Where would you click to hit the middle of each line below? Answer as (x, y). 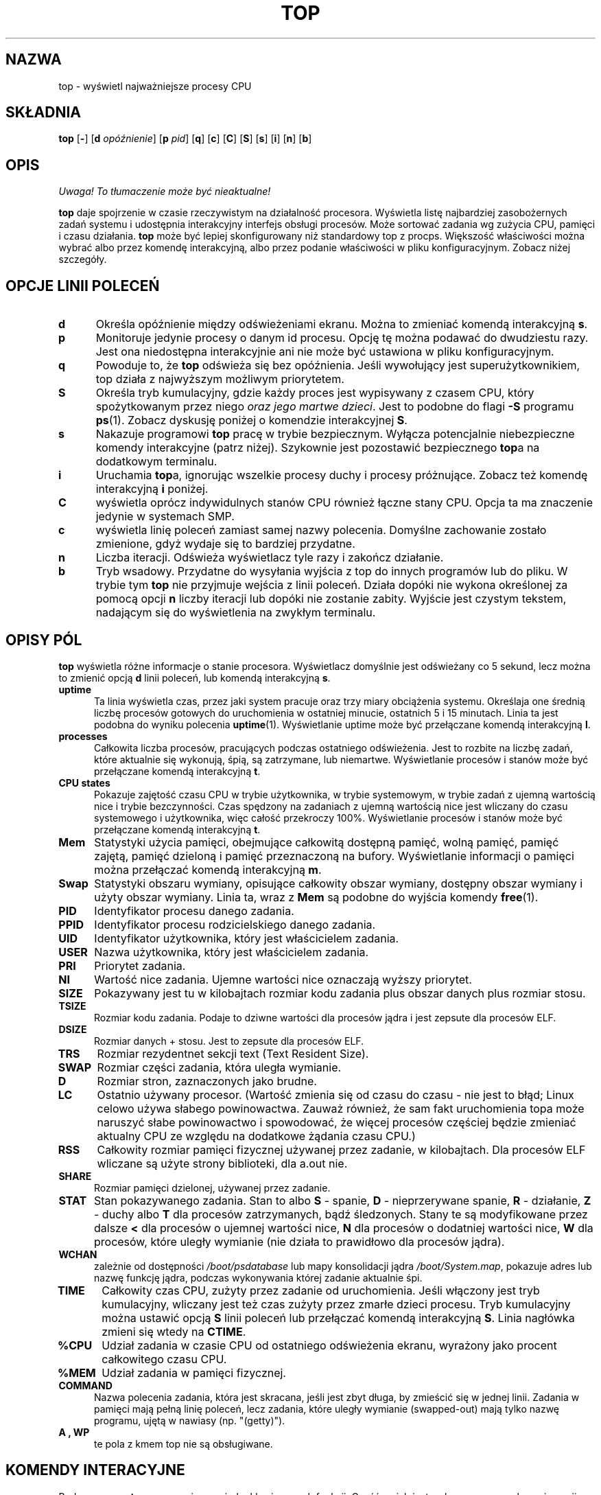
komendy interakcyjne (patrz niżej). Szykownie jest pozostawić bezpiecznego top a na (318, 448)
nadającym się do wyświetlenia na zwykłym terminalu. (236, 613)
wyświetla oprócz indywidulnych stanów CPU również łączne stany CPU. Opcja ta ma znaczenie (344, 503)
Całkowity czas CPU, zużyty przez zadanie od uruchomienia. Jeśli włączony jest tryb (321, 1290)
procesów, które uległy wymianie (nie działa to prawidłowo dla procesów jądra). (299, 1241)
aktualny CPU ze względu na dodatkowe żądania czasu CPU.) (256, 1136)
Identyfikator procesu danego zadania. (194, 911)
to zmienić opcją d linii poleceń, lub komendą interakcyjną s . (195, 677)
